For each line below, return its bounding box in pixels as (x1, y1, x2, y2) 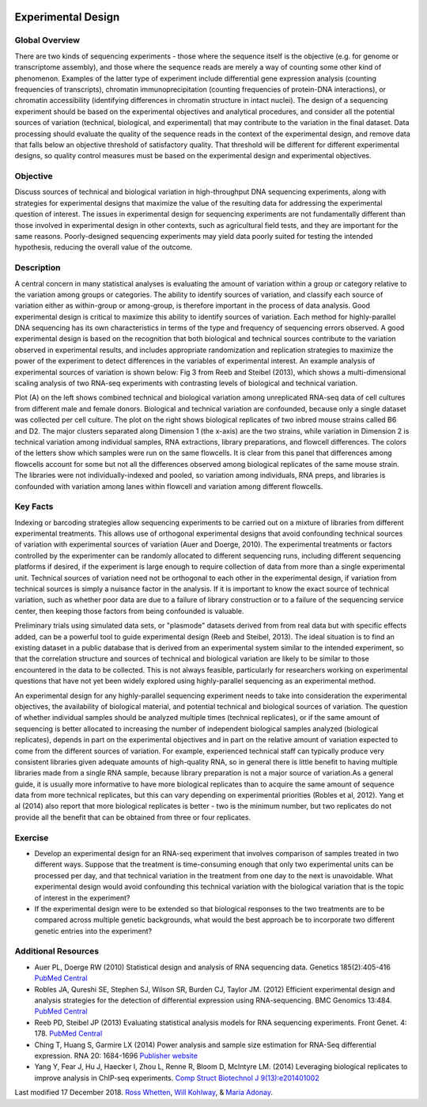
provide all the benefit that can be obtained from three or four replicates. (14, 812, 251, 822)
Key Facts (14, 501, 54, 512)
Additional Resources (14, 946, 99, 957)
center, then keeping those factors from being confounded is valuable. (14, 606, 244, 616)
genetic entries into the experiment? (34, 926, 153, 935)
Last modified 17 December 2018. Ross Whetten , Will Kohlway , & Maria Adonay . (14, 1088, 273, 1098)
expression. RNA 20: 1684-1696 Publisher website (34, 1051, 198, 1060)
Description (14, 262, 61, 273)
